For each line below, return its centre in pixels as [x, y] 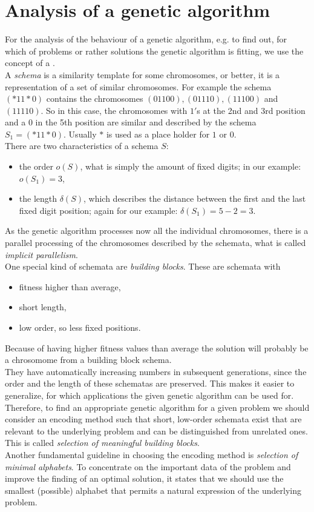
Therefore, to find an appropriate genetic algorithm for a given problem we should [157, 407]
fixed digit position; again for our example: [98, 210]
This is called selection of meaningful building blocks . [102, 443]
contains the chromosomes [95, 98]
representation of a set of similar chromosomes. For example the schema [138, 86]
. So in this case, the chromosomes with [114, 110]
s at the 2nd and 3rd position [251, 110]
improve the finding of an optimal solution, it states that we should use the [144, 478]
